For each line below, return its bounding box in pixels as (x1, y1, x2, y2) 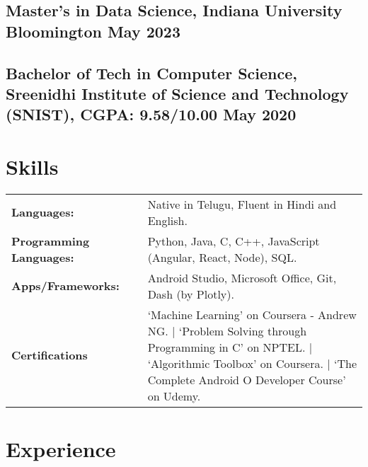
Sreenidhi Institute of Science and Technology (6, 82, 349, 104)
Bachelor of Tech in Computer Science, (6, 62, 298, 83)
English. (147, 212, 188, 229)
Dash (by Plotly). (147, 285, 234, 302)
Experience (6, 434, 116, 463)
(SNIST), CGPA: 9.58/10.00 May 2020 (6, 103, 297, 125)
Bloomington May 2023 (6, 20, 181, 42)
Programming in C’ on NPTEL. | (147, 338, 313, 355)
